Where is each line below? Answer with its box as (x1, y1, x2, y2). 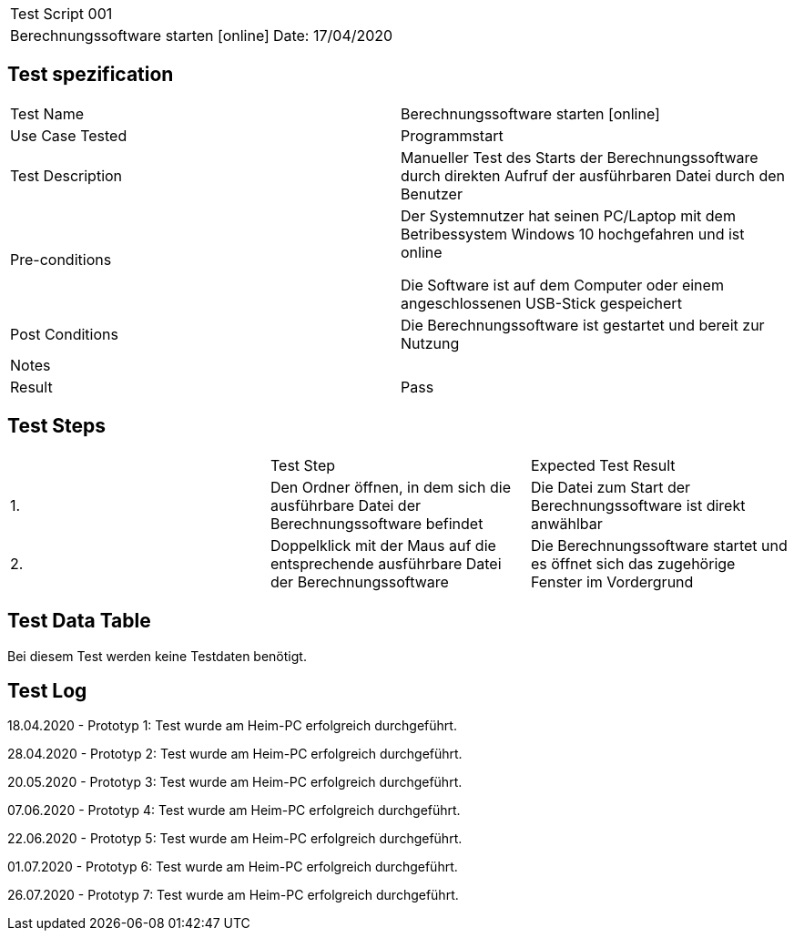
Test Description (10, 166, 123, 185)
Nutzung (401, 333, 460, 352)
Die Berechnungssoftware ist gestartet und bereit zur (401, 315, 765, 334)
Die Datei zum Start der (530, 477, 691, 496)
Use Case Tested (10, 126, 127, 145)
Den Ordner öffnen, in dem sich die (270, 477, 511, 496)
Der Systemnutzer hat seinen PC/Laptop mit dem (401, 206, 736, 225)
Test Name (10, 104, 84, 123)
